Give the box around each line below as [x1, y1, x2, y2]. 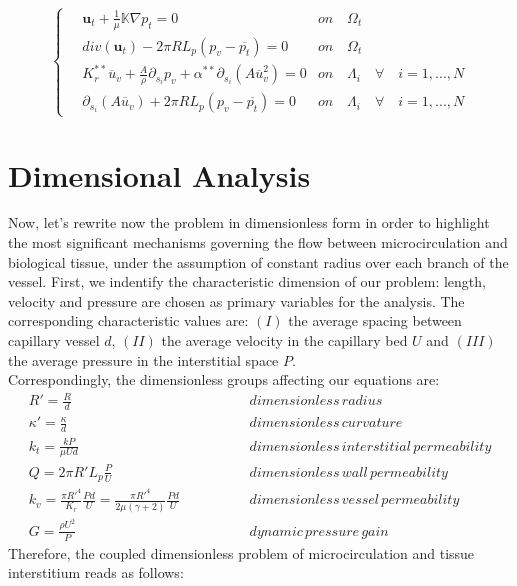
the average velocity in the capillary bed [161, 330, 408, 350]
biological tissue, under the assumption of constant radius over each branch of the [8, 251, 509, 272]
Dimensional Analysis [8, 154, 311, 195]
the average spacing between [288, 310, 462, 331]
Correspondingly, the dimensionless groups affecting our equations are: [8, 369, 440, 390]
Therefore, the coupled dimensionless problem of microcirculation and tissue [8, 542, 475, 563]
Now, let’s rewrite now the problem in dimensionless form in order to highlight [8, 212, 490, 233]
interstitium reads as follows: [8, 562, 184, 583]
